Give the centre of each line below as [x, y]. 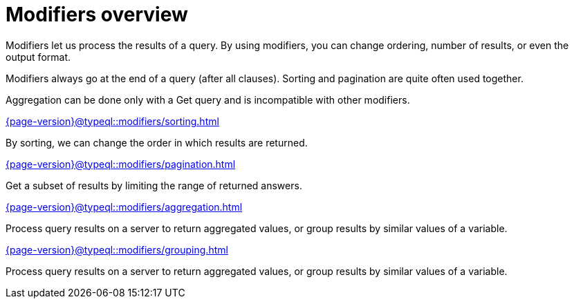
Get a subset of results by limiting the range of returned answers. [154, 185]
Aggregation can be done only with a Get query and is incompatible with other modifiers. [208, 99]
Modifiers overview [97, 15]
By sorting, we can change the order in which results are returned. [157, 142]
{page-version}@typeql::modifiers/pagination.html [121, 164]
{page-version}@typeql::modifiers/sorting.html [112, 121]
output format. [38, 57]
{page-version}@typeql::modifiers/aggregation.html [124, 207]
